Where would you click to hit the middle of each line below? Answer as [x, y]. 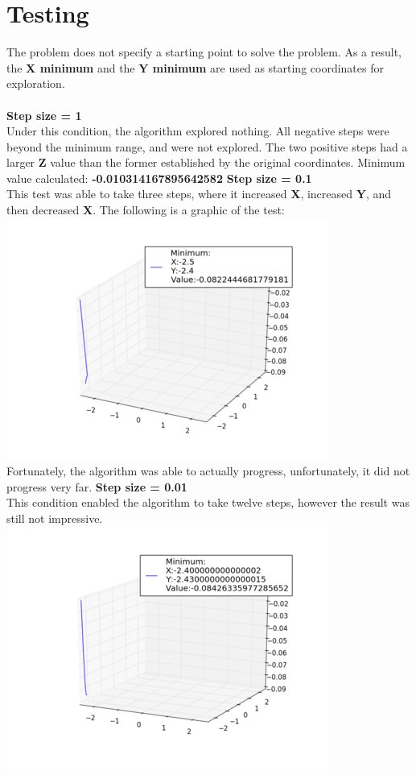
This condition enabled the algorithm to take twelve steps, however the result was [208, 502]
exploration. [36, 83]
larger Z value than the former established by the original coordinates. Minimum [206, 162]
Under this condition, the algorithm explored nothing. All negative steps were [198, 131]
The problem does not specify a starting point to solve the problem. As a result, [204, 52]
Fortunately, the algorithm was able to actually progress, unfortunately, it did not [208, 471]
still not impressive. [55, 518]
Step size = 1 [44, 115]
